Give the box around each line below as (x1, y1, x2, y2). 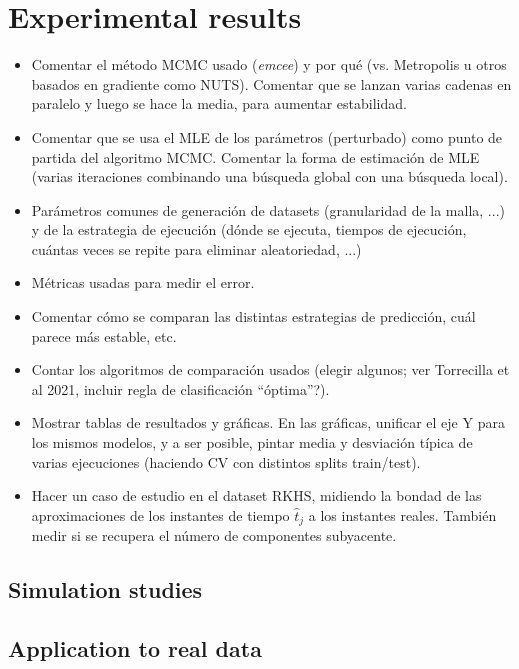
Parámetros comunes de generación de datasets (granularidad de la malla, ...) (31, 199, 505, 220)
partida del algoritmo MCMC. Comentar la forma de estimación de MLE (31, 146, 480, 167)
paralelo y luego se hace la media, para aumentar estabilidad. (31, 93, 407, 114)
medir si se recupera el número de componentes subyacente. (31, 525, 397, 546)
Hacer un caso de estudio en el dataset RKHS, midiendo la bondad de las (31, 485, 482, 506)
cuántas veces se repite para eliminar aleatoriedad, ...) (31, 238, 362, 259)
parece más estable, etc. (31, 325, 177, 346)
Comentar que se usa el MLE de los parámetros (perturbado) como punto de (31, 126, 503, 147)
